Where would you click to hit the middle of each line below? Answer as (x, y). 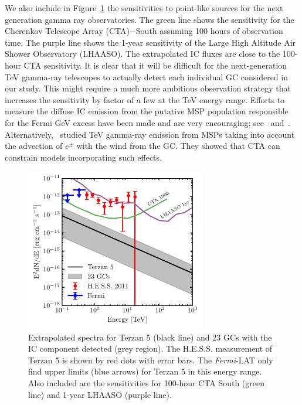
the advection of (34, 146)
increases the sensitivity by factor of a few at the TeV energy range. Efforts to (145, 99)
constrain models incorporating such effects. (83, 157)
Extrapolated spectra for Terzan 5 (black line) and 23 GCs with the (150, 337)
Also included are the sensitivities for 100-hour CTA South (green (146, 382)
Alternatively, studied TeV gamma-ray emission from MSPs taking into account (150, 134)
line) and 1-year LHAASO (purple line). (100, 394)
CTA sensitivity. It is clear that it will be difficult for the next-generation (155, 65)
